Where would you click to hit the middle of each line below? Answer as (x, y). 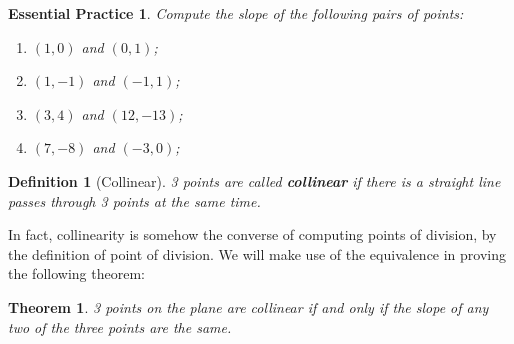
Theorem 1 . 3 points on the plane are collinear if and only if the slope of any (248, 306)
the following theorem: (76, 273)
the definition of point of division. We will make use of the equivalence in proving (257, 253)
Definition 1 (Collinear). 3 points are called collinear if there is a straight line (254, 180)
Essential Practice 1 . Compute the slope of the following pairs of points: (236, 13)
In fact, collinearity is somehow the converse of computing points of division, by (252, 234)
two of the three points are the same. (120, 326)
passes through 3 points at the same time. (134, 200)
